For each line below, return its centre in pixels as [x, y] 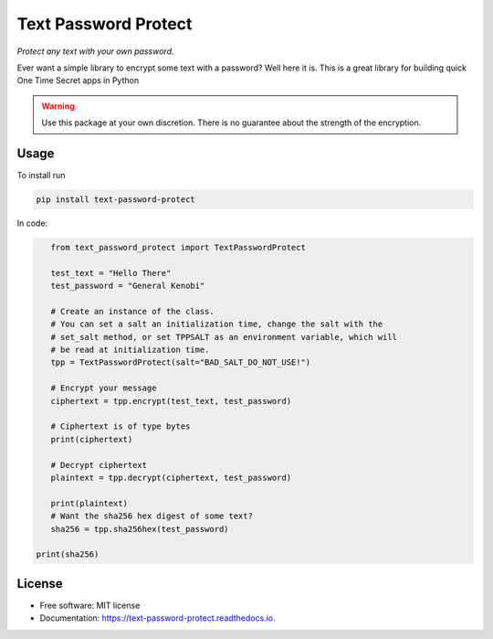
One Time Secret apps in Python [78, 80]
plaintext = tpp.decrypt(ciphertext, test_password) [171, 478]
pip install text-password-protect [115, 200]
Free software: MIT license [90, 605]
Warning [58, 106]
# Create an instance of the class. [132, 311]
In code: [32, 223]
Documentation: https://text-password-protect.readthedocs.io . [157, 618]
